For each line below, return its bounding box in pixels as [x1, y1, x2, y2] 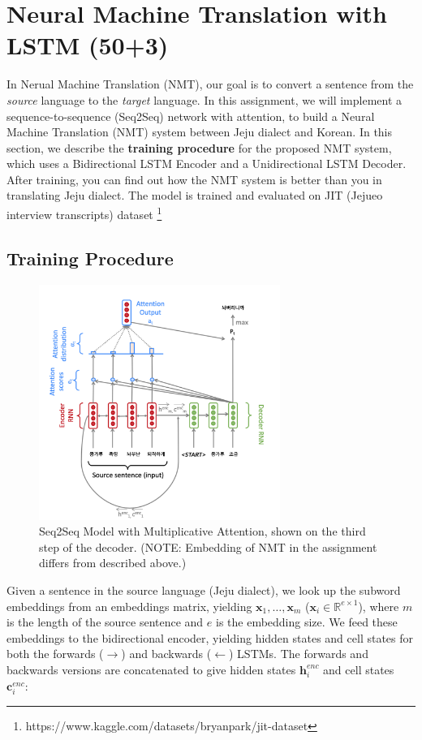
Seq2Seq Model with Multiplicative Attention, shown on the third [39, 523, 366, 540]
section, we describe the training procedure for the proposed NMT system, [6, 139, 392, 156]
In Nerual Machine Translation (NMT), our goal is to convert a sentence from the [6, 75, 414, 92]
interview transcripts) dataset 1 [6, 204, 162, 222]
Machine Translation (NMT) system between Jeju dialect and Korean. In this [6, 123, 393, 140]
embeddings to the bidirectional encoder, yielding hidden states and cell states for [6, 629, 414, 646]
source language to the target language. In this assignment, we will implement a [6, 91, 403, 108]
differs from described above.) [39, 554, 187, 571]
